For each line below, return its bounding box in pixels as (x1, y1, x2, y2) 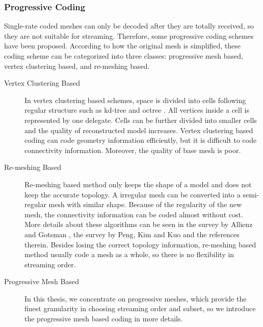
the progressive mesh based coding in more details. (24, 313, 183, 324)
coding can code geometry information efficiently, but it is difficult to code (24, 135, 257, 145)
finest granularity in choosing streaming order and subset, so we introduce (24, 303, 256, 314)
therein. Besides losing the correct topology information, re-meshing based (24, 239, 256, 249)
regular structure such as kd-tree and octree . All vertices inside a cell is (24, 105, 249, 115)
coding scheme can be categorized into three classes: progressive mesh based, (4, 51, 243, 61)
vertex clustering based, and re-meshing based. (4, 60, 150, 71)
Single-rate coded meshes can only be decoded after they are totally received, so (4, 20, 254, 31)
